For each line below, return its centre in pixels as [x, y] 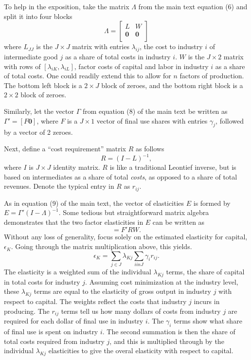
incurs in [207, 301]
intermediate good [31, 56]
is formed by [212, 203]
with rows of [22, 66]
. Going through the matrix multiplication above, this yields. [101, 246]
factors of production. [212, 76]
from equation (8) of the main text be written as [155, 111]
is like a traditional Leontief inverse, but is [173, 167]
